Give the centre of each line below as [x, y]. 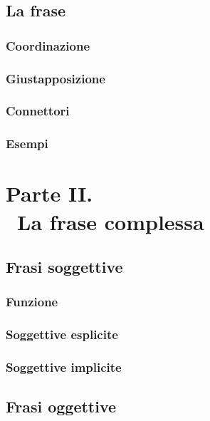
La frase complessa [111, 221]
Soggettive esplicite [62, 334]
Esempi [27, 144]
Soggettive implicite [64, 367]
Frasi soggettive [64, 267]
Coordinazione [48, 45]
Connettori [38, 111]
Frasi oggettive [61, 406]
